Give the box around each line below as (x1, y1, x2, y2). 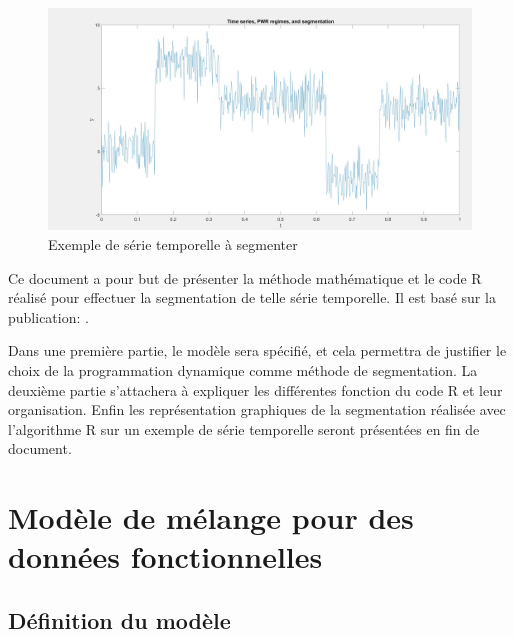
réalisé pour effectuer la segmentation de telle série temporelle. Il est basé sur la (8, 287, 496, 308)
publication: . (8, 306, 89, 327)
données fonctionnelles (8, 536, 323, 577)
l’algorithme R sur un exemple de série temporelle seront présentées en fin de (8, 418, 480, 439)
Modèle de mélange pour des (8, 497, 414, 538)
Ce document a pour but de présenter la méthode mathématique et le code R (8, 267, 482, 288)
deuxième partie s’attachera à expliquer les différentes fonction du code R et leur (8, 379, 503, 400)
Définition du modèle (8, 604, 231, 635)
